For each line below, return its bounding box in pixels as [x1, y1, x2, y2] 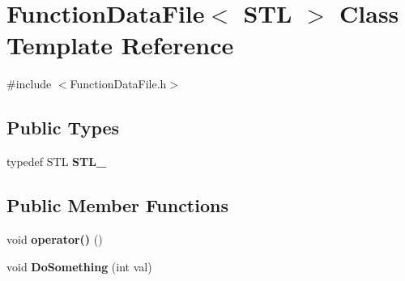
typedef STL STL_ [6, 153, 107, 170]
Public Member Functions [6, 193, 228, 218]
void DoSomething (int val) [6, 258, 152, 275]
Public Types [6, 115, 120, 140]
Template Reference [6, 28, 234, 62]
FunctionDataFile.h [70, 75, 167, 92]
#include [6, 75, 52, 92]
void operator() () [6, 230, 103, 247]
